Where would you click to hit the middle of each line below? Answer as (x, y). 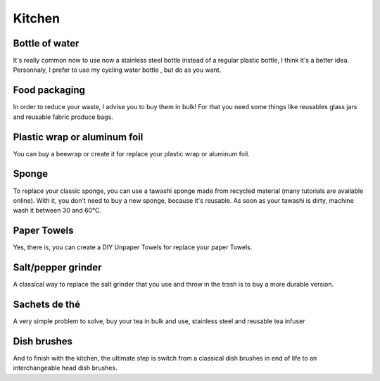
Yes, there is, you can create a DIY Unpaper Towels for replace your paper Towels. (133, 247)
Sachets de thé (47, 304)
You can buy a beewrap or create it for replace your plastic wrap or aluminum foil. (131, 154)
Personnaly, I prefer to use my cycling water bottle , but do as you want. (117, 70)
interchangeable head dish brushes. (65, 368)
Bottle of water (46, 43)
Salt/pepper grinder (57, 268)
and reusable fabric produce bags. (63, 117)
